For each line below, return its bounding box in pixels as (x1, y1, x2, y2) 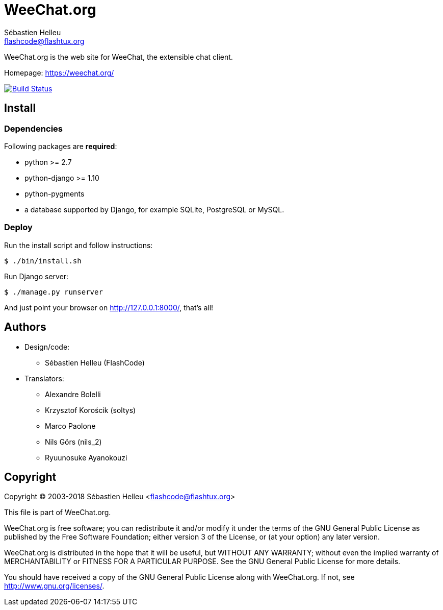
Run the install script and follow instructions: (4, 240, 153, 250)
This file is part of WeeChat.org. (4, 508, 111, 517)
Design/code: (24, 342, 70, 351)
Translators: (24, 374, 64, 383)
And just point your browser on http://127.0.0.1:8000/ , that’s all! (4, 303, 214, 312)
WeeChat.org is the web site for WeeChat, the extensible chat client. (4, 52, 233, 61)
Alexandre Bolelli (45, 389, 101, 399)
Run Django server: (4, 272, 69, 281)
